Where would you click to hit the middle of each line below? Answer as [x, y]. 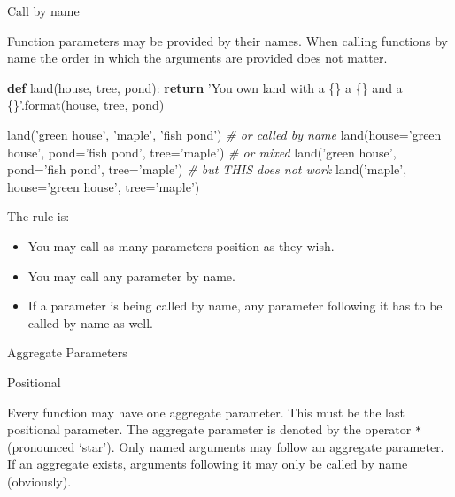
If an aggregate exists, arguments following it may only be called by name [208, 464]
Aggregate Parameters [67, 352]
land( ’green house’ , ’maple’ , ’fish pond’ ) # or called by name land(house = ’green [224, 134]
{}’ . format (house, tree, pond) [86, 105]
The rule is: [39, 216]
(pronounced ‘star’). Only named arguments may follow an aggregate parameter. [226, 446]
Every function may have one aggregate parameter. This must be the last [206, 412]
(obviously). [39, 481]
